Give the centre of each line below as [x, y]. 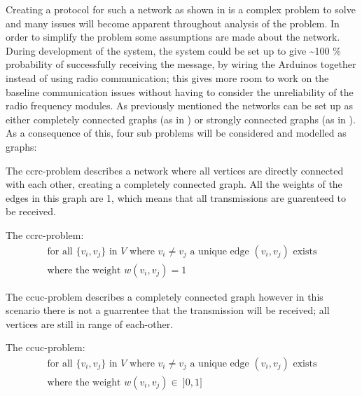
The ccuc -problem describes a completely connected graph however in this [165, 296]
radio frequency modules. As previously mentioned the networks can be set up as [180, 105]
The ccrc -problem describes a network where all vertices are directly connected [175, 170]
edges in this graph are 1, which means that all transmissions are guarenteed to [176, 197]
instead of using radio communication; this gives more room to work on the [167, 77]
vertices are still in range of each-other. [90, 323]
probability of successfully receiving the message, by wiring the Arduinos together [181, 64]
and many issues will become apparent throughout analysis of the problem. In [173, 23]
